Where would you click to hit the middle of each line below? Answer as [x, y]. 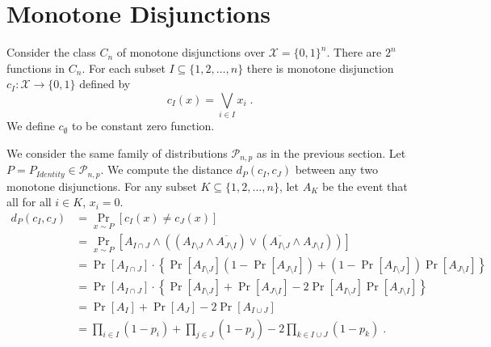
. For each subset [124, 68]
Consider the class [51, 52]
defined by [105, 84]
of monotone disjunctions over [191, 52]
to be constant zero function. [143, 126]
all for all [29, 202]
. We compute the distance [166, 169]
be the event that [365, 186]
